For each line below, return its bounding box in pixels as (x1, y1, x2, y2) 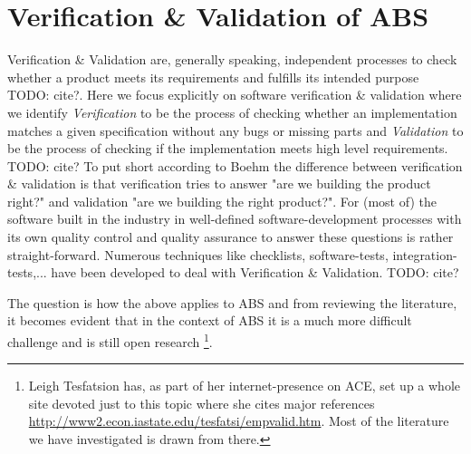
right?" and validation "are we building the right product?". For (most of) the (7, 191, 437, 210)
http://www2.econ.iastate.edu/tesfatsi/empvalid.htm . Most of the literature (28, 411, 449, 430)
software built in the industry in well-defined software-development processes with (7, 209, 462, 228)
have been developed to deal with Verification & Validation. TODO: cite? (51, 263, 459, 282)
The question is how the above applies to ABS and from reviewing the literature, (7, 293, 457, 312)
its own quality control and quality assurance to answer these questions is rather (7, 227, 454, 246)
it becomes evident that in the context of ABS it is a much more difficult (7, 311, 412, 330)
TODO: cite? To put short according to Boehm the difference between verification (7, 156, 463, 175)
